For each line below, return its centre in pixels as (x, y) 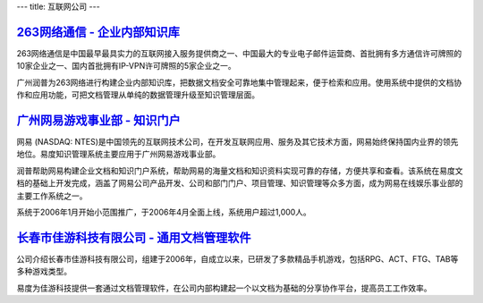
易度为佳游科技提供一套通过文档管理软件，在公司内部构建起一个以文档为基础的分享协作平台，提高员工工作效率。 (224, 288)
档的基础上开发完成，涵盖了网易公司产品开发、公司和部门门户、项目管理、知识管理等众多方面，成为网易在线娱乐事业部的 (240, 183)
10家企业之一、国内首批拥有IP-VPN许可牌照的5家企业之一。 (126, 66)
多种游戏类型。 (44, 272)
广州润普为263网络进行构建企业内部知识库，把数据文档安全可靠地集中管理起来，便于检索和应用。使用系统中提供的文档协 (239, 82)
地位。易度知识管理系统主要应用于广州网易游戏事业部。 (119, 154)
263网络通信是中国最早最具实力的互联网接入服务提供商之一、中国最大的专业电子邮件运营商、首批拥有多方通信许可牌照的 (239, 53)
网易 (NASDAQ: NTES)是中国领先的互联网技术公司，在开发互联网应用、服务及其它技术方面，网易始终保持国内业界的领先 (237, 141)
